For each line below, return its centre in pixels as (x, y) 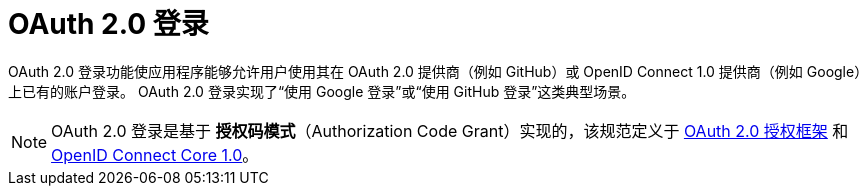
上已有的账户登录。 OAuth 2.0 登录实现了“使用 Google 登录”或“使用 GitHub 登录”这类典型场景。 (322, 91)
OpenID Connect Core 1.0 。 (155, 154)
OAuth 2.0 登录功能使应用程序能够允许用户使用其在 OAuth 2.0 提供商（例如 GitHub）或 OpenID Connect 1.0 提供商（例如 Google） (435, 71)
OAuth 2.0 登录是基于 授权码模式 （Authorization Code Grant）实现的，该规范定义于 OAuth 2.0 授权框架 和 (450, 130)
